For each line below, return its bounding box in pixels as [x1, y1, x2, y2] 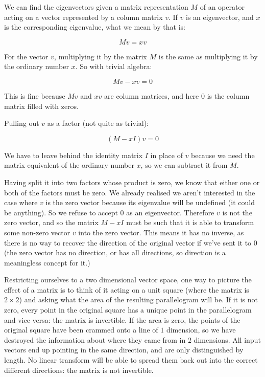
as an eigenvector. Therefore [126, 207, 214, 217]
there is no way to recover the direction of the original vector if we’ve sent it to [4, 237, 252, 248]
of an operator [200, 2, 245, 12]
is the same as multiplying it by [158, 51, 258, 61]
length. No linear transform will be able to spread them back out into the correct [4, 354, 258, 365]
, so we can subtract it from [140, 160, 228, 170]
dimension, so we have [166, 324, 236, 335]
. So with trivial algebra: [75, 61, 152, 72]
